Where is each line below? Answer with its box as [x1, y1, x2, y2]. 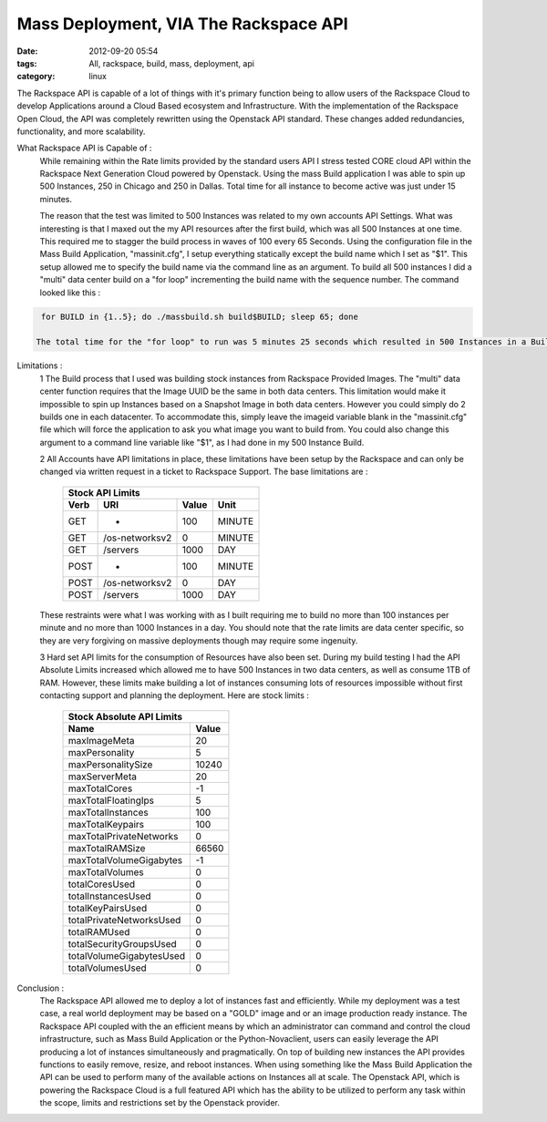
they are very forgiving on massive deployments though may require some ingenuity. [39, 634, 358, 646]
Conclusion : [16, 983, 64, 993]
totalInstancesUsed [67, 890, 151, 902]
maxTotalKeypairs [67, 818, 145, 830]
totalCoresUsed [67, 878, 136, 890]
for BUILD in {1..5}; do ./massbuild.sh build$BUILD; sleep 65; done [41, 311, 359, 322]
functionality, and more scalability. [16, 126, 146, 137]
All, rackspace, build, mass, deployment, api [88, 57, 255, 68]
